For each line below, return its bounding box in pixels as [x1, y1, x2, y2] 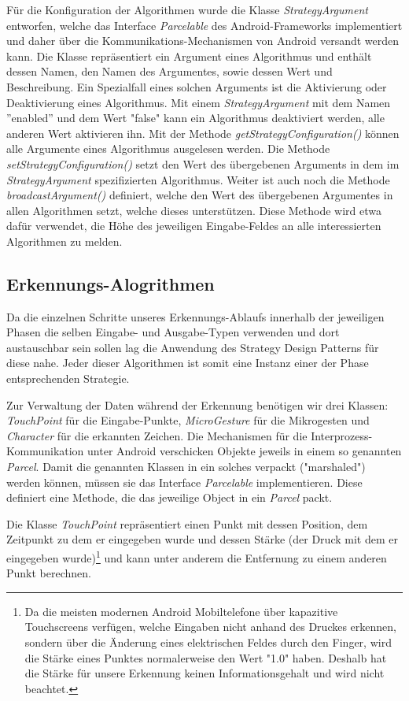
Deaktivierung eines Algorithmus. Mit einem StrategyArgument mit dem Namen [6, 94, 391, 110]
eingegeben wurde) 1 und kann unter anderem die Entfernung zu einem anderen [6, 547, 387, 566]
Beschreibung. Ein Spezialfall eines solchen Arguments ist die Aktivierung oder [6, 78, 387, 95]
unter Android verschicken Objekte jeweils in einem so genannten [87, 443, 402, 459]
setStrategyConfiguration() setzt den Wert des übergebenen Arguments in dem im [6, 155, 400, 172]
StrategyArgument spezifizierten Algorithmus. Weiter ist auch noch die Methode [6, 171, 390, 187]
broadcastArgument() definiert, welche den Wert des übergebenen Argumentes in [6, 187, 393, 203]
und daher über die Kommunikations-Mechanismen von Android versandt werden [6, 32, 400, 49]
